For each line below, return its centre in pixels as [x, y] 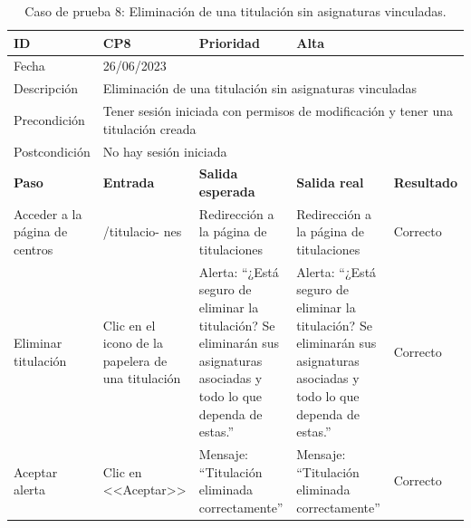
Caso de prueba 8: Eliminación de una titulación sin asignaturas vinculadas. [235, 11]
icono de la [133, 343]
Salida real [330, 182]
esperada [227, 191]
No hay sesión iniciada [165, 151]
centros [34, 250]
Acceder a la [48, 213]
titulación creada [149, 128]
